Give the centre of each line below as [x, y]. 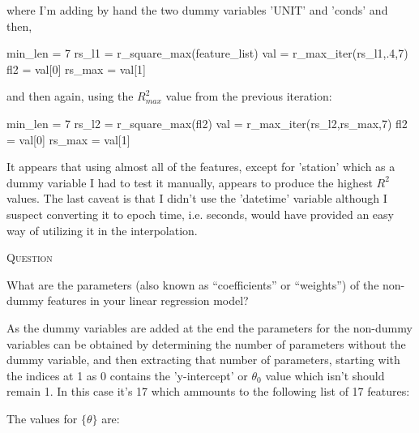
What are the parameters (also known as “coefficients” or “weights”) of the [193, 284]
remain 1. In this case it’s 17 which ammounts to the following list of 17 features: [208, 391]
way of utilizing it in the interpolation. [102, 230]
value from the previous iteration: [249, 96]
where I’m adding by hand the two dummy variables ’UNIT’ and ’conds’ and [197, 10]
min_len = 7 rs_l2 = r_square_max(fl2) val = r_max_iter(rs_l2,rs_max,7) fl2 [207, 123]
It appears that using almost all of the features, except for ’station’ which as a [201, 167]
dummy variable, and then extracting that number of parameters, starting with [203, 360]
